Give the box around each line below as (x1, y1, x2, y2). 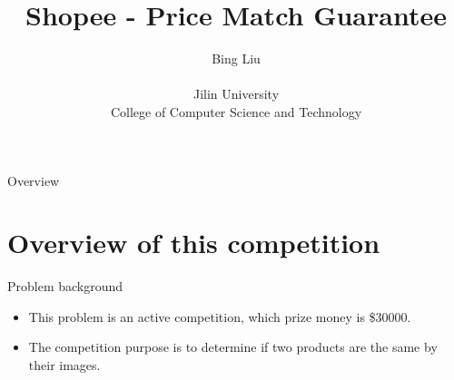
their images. (28, 356, 101, 374)
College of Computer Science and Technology (110, 102, 362, 121)
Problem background (7, 277, 123, 296)
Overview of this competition (7, 224, 380, 261)
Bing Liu (212, 49, 261, 68)
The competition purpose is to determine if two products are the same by (28, 337, 438, 356)
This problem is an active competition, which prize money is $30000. (28, 307, 411, 326)
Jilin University (192, 84, 280, 103)
